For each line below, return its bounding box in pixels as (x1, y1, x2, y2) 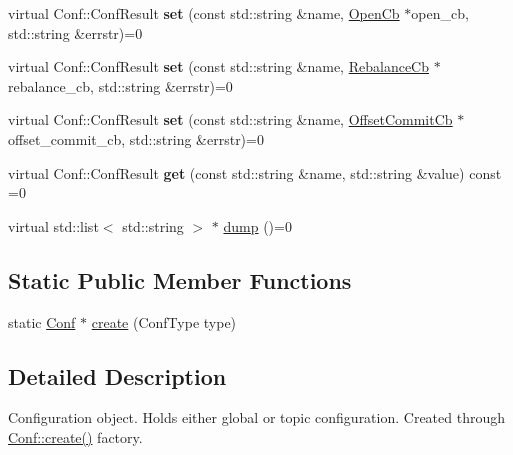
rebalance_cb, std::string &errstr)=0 (8, 75, 233, 96)
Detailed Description (8, 360, 227, 391)
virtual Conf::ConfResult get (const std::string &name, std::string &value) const (8, 162, 502, 183)
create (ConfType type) (91, 311, 237, 332)
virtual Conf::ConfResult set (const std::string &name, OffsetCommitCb (8, 109, 453, 130)
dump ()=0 (223, 215, 292, 236)
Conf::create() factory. (8, 426, 143, 447)
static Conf (8, 311, 76, 332)
